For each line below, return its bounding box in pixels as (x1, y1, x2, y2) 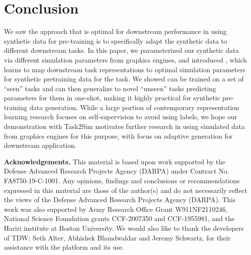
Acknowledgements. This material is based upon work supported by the (4, 156, 226, 166)
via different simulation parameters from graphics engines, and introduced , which (4, 54, 247, 64)
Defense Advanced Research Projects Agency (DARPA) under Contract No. (4, 166, 229, 176)
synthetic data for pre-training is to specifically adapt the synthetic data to (4, 35, 227, 46)
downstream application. (4, 140, 77, 150)
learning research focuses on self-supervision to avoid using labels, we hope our (4, 112, 237, 122)
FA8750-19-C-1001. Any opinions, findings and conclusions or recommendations (4, 175, 240, 186)
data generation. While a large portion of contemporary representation (29, 102, 239, 112)
